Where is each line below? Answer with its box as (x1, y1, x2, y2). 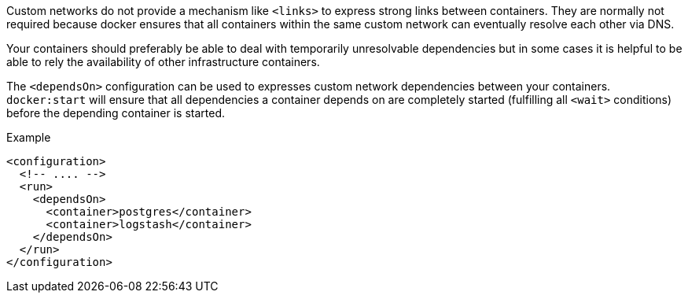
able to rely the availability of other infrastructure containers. (6, 55, 320, 68)
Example (6, 131, 51, 144)
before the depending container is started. (6, 106, 226, 120)
